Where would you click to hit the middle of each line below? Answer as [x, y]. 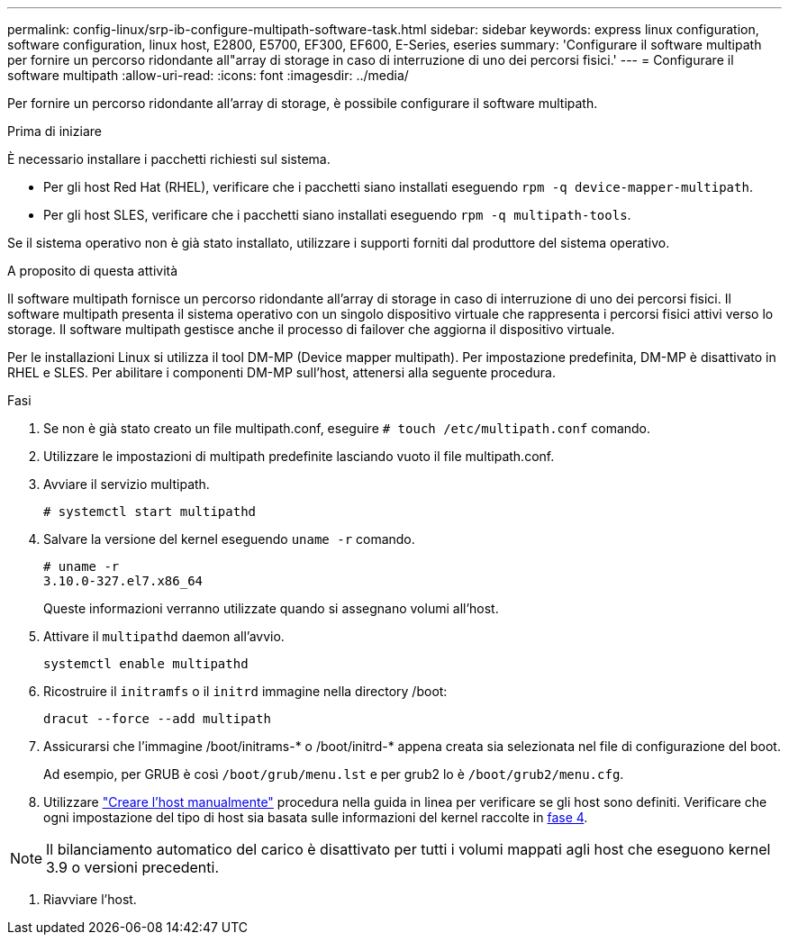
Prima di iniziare [54, 131]
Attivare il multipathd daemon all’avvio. [164, 636]
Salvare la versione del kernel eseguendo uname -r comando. [229, 539]
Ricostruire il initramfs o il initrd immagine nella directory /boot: [245, 691]
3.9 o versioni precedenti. [133, 867]
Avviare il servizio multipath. [127, 484]
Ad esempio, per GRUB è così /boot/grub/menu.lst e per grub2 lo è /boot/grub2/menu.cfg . [334, 774]
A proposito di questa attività [93, 271]
